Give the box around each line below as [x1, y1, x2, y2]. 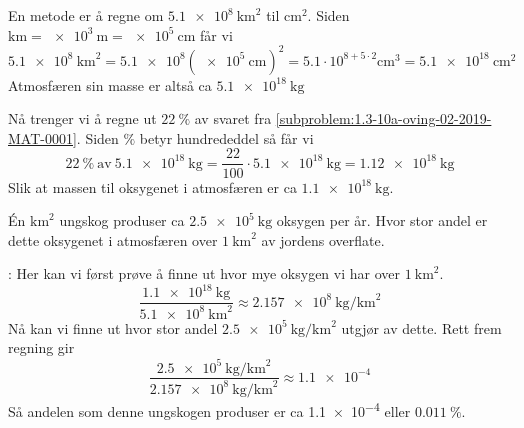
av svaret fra [194, 108, 272, 129]
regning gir [8, 337, 75, 358]
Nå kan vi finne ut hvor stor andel [8, 317, 218, 338]
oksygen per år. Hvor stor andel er [276, 210, 488, 231]
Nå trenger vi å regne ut [8, 108, 157, 129]
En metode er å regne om [8, 5, 164, 25]
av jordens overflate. [261, 229, 385, 250]
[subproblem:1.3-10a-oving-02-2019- [275, 108, 492, 129]
